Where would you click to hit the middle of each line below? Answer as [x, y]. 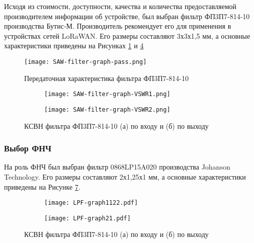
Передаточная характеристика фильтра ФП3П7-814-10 [106, 78]
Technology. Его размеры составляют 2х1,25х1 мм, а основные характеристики [125, 176]
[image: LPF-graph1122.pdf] [91, 203]
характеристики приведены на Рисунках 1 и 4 [74, 46]
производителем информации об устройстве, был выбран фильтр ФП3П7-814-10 [127, 16]
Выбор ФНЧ [28, 148]
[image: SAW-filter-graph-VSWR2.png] [107, 109]
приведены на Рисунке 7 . [42, 186]
